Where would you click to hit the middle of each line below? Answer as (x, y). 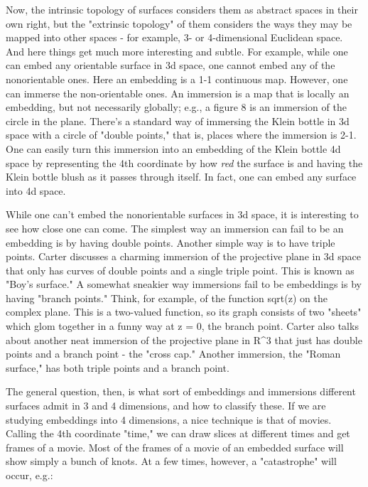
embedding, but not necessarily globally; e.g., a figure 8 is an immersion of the (176, 107)
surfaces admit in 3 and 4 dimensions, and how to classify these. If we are (166, 406)
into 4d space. (36, 190)
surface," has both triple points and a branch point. (118, 367)
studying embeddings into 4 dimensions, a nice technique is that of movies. (169, 419)
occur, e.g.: (29, 475)
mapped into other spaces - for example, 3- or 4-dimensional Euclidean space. (174, 37)
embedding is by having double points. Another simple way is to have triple (171, 242)
